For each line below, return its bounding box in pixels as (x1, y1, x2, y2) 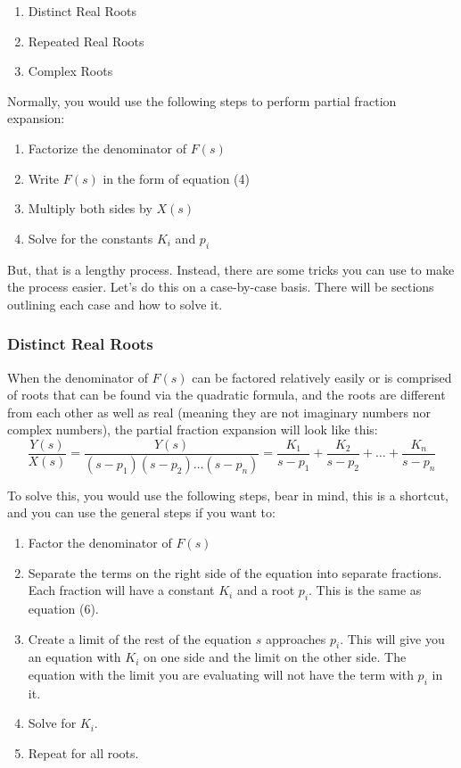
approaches (265, 629, 326, 648)
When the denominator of (7, 367, 148, 386)
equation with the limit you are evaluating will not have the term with (28, 665, 414, 683)
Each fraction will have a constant (28, 581, 215, 599)
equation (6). (28, 599, 99, 617)
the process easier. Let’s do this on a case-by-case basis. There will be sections (7, 277, 434, 296)
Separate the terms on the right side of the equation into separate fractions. (28, 563, 442, 582)
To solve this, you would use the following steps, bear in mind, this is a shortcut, (7, 485, 449, 504)
